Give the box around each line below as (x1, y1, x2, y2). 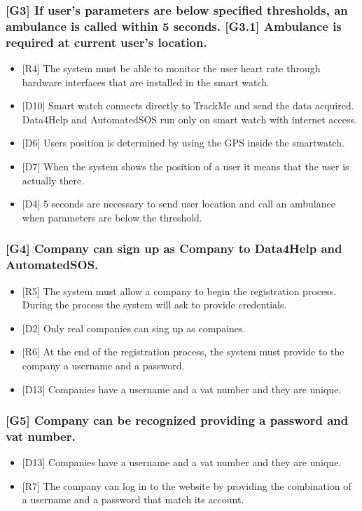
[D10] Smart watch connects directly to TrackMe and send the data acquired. (22, 98, 354, 113)
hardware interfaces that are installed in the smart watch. (22, 74, 270, 89)
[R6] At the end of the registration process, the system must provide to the (22, 344, 344, 359)
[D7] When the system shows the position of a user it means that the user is (22, 159, 349, 174)
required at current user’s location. (6, 33, 207, 50)
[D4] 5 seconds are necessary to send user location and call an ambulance (22, 196, 335, 211)
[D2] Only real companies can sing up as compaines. (22, 320, 246, 335)
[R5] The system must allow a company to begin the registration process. (22, 283, 337, 298)
